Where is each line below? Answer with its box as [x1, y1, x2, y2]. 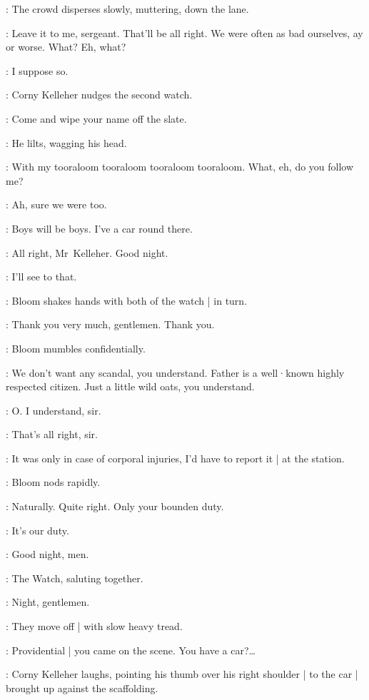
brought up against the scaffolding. [6, 680, 158, 695]
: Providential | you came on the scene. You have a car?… [6, 642, 256, 657]
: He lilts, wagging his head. [6, 135, 127, 150]
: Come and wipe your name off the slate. [6, 111, 187, 126]
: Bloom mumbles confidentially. [6, 340, 146, 355]
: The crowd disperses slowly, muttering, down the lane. [6, 1, 249, 16]
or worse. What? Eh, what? [6, 39, 126, 54]
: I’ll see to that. [6, 269, 77, 284]
